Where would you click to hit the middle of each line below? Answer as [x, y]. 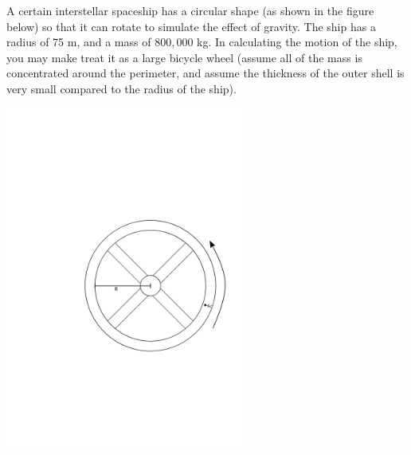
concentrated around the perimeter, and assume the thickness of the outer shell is [205, 73]
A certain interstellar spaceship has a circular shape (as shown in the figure [190, 10]
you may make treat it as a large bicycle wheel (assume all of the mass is [184, 57]
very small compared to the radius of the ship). [121, 88]
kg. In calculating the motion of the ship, [297, 42]
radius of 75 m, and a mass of [79, 42]
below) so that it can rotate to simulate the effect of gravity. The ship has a [191, 26]
